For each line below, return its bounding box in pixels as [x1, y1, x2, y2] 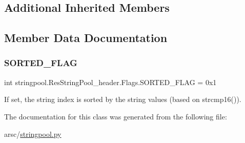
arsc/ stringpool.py [4, 128, 62, 139]
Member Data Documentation [4, 30, 168, 46]
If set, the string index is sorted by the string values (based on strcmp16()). [4, 94, 241, 105]
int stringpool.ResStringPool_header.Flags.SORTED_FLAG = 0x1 [4, 76, 217, 87]
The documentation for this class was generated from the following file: [4, 111, 227, 121]
